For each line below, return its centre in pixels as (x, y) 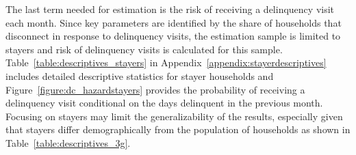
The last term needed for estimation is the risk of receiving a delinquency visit (170, 9)
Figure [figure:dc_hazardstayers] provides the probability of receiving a (155, 89)
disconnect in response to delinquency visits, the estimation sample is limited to (173, 36)
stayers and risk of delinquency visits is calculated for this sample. (144, 49)
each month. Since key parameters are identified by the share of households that (174, 22)
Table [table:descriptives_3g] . (68, 142)
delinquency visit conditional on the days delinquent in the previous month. (164, 103)
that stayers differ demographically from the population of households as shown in (178, 129)
